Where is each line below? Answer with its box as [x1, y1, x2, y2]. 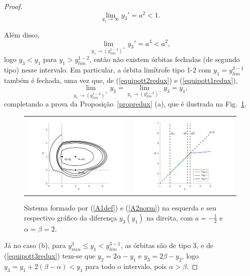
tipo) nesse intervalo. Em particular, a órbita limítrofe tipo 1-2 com [4, 64, 211, 75]
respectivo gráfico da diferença [24, 212, 117, 222]
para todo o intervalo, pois [85, 260, 167, 271]
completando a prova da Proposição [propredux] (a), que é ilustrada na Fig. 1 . [4, 98, 246, 109]
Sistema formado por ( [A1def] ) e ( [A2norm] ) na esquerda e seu [24, 202, 216, 213]
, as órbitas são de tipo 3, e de [120, 240, 213, 250]
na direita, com [146, 212, 193, 222]
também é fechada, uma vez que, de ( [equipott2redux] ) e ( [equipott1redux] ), [4, 74, 238, 85]
